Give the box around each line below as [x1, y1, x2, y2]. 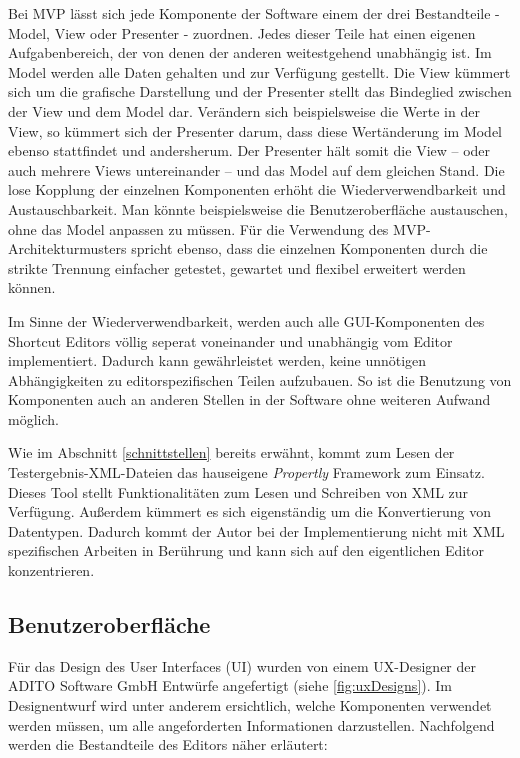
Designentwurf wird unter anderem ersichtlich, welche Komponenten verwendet [8, 695, 492, 716]
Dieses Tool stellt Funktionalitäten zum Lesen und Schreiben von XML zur [8, 481, 469, 502]
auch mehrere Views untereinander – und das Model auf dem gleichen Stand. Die [8, 159, 505, 180]
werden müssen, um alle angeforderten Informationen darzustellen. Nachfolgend [8, 714, 495, 735]
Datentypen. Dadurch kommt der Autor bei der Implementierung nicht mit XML [8, 520, 505, 541]
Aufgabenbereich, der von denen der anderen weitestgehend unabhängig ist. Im [8, 42, 492, 63]
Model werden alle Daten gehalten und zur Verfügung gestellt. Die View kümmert [8, 61, 511, 82]
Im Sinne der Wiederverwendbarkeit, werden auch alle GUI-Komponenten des [8, 310, 485, 331]
